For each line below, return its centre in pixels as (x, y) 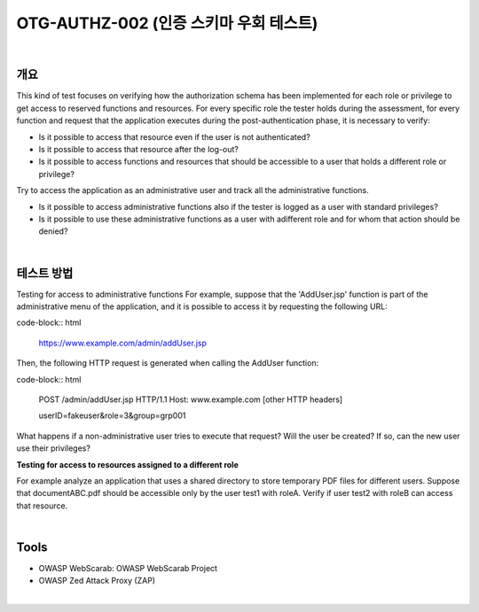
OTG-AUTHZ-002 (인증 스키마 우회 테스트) (167, 23)
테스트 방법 (45, 273)
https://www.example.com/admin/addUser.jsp (123, 343)
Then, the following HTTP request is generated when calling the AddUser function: (168, 363)
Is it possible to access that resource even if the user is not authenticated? (174, 136)
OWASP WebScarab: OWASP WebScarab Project (128, 569)
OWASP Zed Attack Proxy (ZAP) (97, 581)
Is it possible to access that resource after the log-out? (138, 150)
